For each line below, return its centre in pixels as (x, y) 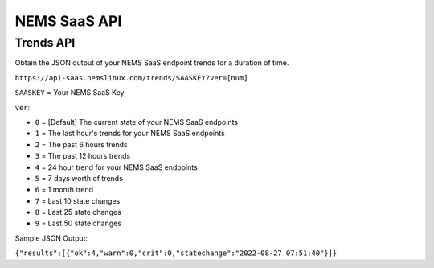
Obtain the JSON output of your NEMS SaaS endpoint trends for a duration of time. (152, 63)
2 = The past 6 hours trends (81, 144)
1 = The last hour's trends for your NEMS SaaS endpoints (130, 134)
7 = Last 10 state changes (78, 200)
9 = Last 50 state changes (78, 223)
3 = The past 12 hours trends (83, 156)
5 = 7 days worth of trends (79, 178)
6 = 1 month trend (64, 190)
